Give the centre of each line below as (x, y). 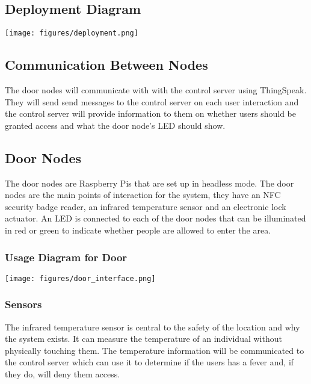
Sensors (23, 304)
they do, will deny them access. (63, 374)
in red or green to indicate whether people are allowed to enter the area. (138, 230)
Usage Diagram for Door (66, 257)
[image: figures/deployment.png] (72, 33)
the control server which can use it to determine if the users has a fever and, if (149, 362)
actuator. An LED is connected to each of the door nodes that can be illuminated (155, 218)
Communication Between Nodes (106, 65)
